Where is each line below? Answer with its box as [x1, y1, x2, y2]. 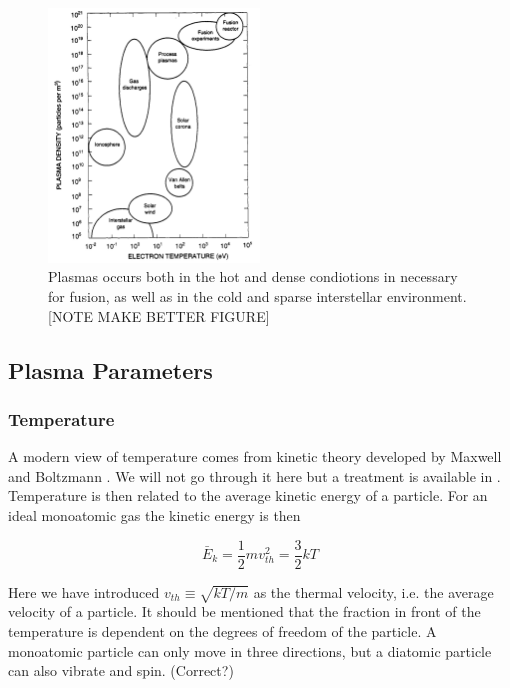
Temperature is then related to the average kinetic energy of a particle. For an [8, 485, 488, 506]
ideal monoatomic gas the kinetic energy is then [8, 504, 301, 525]
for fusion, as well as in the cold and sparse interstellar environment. [48, 285, 467, 306]
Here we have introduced [8, 581, 160, 602]
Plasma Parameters [8, 354, 213, 385]
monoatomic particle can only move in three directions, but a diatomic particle [8, 640, 492, 661]
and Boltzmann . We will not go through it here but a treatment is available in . [8, 465, 501, 486]
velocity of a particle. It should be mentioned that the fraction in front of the [8, 601, 481, 622]
